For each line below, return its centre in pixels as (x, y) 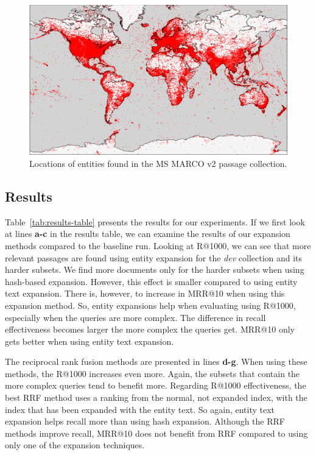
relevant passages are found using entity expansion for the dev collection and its (154, 257)
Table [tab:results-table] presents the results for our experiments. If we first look (155, 221)
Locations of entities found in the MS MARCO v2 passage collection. (158, 163)
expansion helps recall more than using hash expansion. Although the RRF (145, 421)
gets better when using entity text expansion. (90, 341)
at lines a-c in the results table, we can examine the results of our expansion (148, 234)
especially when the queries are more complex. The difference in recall (135, 317)
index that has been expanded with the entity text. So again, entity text (140, 409)
